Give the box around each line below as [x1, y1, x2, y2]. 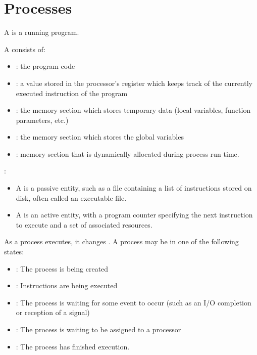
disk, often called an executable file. [16, 192, 127, 203]
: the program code [16, 61, 75, 71]
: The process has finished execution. [16, 341, 130, 351]
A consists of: [4, 43, 45, 54]
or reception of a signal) [16, 307, 90, 318]
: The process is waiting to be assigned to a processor [16, 324, 181, 334]
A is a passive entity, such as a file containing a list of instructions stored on [16, 183, 252, 193]
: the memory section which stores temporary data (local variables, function [16, 105, 251, 115]
